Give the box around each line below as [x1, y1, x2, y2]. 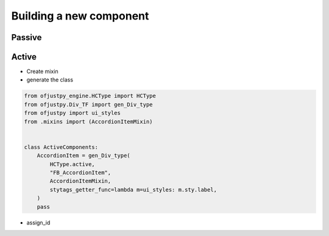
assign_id [26, 219, 51, 226]
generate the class [26, 76, 73, 83]
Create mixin [26, 68, 58, 75]
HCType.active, [49, 161, 96, 167]
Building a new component [11, 9, 149, 23]
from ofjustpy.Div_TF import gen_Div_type [24, 101, 153, 108]
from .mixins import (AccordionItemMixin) [24, 118, 153, 125]
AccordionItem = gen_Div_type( [37, 152, 130, 159]
